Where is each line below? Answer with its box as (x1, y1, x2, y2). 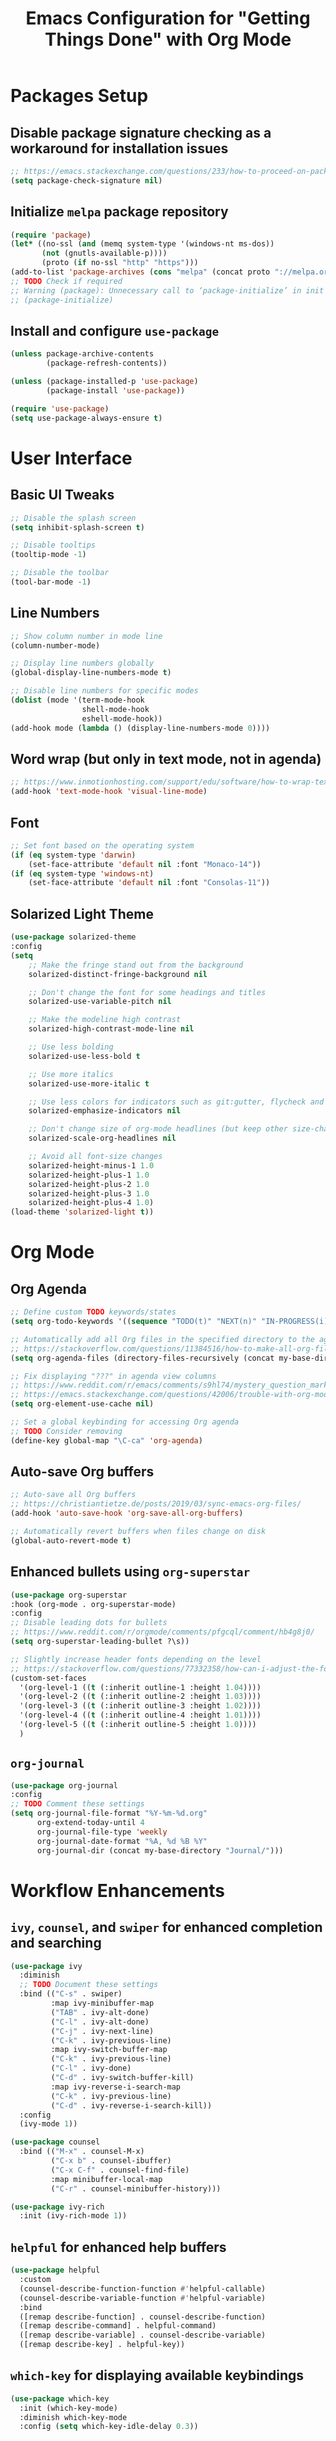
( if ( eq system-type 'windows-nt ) (10, 868, 155, 879)
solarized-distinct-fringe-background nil (28, 969, 208, 979)
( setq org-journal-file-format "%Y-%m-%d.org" (10, 1808, 208, 1819)
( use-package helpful (10, 2265, 101, 2276)
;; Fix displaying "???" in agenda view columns (10, 1371, 217, 1381)
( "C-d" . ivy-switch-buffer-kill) (50, 2073, 195, 2083)
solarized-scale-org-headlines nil (28, 1133, 177, 1144)
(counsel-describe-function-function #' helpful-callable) (19, 2283, 267, 2294)
